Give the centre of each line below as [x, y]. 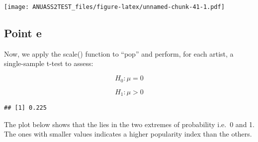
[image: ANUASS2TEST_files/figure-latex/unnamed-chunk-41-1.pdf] [114, 7]
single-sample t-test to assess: [49, 63]
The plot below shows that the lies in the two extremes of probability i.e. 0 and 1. [129, 124]
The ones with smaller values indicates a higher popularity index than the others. [128, 134]
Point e [23, 33]
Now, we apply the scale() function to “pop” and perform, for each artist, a [119, 53]
